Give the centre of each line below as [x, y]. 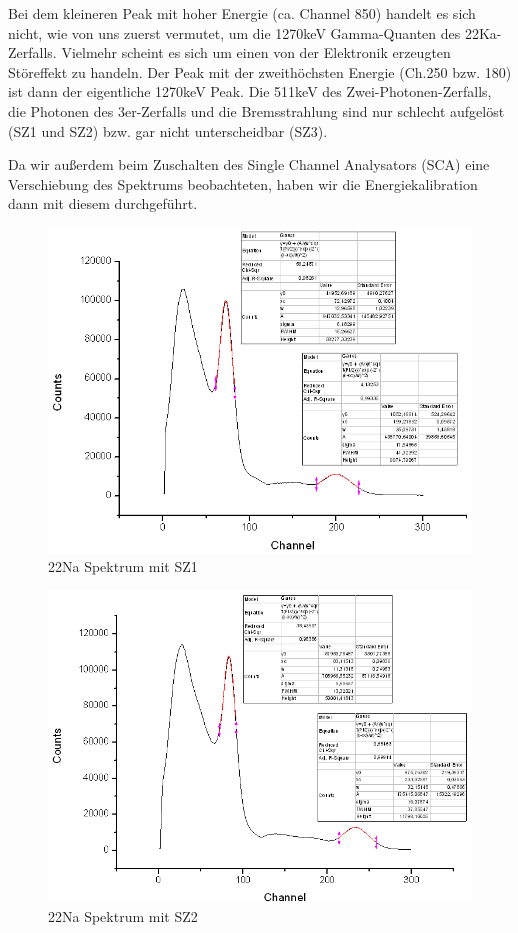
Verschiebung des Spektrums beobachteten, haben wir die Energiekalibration [243, 183]
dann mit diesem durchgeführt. [103, 203]
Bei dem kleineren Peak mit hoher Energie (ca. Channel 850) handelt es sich [242, 13]
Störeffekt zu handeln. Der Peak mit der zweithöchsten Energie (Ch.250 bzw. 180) [260, 71]
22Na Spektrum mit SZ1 [123, 566]
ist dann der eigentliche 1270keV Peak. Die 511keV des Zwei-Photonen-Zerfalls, [250, 91]
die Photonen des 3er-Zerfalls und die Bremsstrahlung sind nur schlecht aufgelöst [256, 110]
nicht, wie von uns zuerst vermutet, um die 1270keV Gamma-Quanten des [234, 32]
